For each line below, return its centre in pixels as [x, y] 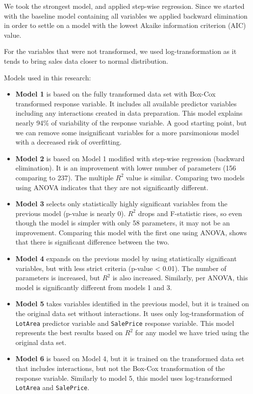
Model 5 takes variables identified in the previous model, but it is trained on [132, 304]
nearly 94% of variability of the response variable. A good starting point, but [131, 122]
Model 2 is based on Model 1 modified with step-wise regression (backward [130, 158]
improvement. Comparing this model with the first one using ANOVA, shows [131, 232]
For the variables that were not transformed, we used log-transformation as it [120, 51]
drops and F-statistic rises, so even [190, 213]
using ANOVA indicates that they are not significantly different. [112, 187]
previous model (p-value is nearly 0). [71, 213]
